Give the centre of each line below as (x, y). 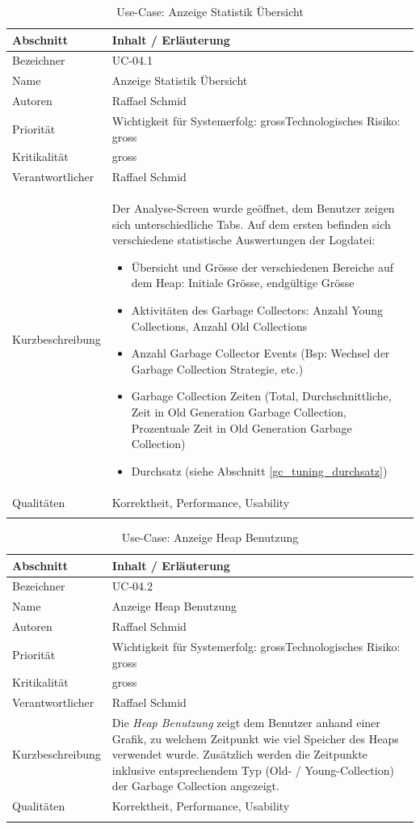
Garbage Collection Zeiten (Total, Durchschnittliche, (261, 396)
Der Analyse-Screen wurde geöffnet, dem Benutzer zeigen (253, 208)
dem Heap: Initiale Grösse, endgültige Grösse (243, 283)
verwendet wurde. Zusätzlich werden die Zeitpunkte (239, 754)
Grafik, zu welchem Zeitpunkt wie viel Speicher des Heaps (255, 738)
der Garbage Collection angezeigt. (195, 786)
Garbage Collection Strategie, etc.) (217, 368)
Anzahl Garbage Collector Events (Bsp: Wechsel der (260, 353)
